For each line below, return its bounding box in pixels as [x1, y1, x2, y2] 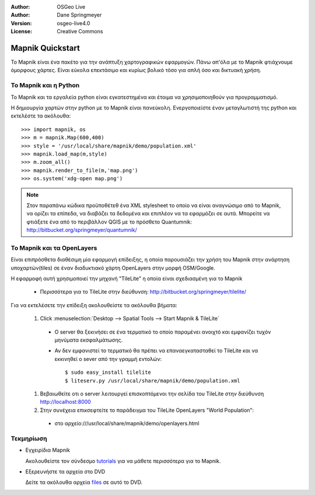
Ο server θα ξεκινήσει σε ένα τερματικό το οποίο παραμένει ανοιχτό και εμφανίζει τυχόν [54, 328, 271, 335]
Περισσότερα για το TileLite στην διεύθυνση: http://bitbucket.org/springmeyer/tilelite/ [40, 288, 247, 295]
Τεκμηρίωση [10, 434, 47, 442]
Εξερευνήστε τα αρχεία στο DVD [25, 468, 106, 475]
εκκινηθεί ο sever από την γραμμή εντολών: [54, 355, 162, 362]
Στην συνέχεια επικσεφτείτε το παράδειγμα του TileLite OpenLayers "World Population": [40, 407, 254, 414]
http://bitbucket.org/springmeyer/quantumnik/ [26, 226, 137, 233]
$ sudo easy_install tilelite [65, 369, 152, 376]
